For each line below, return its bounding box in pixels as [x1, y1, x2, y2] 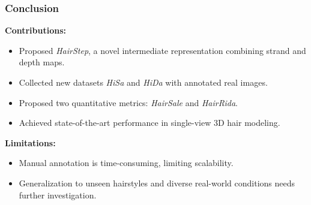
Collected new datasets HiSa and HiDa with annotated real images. [19, 76, 268, 88]
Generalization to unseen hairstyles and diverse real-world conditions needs [19, 176, 295, 189]
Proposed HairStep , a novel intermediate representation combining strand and [19, 44, 306, 56]
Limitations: [5, 136, 56, 149]
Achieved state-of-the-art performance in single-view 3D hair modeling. [19, 116, 280, 129]
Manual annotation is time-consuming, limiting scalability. [19, 156, 234, 169]
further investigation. [19, 188, 97, 201]
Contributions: [5, 24, 66, 37]
